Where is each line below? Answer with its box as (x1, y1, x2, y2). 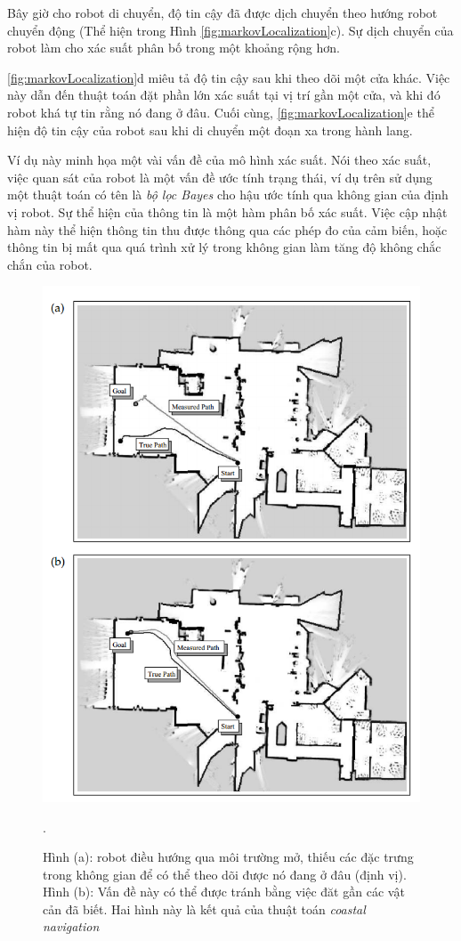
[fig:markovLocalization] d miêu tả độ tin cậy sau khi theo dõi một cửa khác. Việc (7, 68, 450, 86)
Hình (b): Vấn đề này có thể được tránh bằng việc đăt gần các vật (43, 882, 405, 901)
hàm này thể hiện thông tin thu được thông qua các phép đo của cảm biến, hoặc (7, 220, 448, 239)
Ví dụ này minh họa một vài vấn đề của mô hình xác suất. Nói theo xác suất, (7, 150, 432, 169)
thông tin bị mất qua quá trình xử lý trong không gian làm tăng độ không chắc (7, 238, 441, 256)
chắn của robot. (7, 255, 93, 273)
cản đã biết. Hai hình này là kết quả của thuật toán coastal (43, 899, 366, 918)
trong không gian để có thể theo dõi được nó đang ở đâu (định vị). (43, 864, 407, 883)
